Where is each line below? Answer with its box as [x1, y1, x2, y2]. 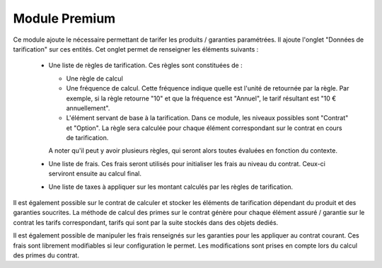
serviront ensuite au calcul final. [48, 170, 141, 178]
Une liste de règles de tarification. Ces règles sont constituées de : [48, 61, 243, 70]
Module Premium [13, 11, 116, 26]
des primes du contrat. [13, 251, 79, 260]
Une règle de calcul [66, 74, 123, 83]
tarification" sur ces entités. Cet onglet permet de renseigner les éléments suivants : [13, 45, 259, 53]
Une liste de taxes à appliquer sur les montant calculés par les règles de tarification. [48, 182, 294, 191]
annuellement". [66, 103, 110, 112]
